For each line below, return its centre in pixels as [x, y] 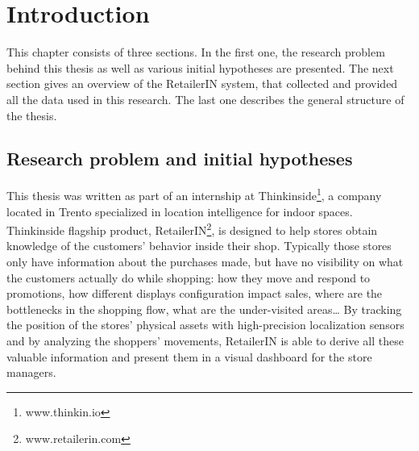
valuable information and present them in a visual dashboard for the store [189, 356]
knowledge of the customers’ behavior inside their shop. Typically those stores [199, 246]
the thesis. [32, 115]
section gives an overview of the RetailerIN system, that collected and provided [202, 84]
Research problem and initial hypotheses [180, 159]
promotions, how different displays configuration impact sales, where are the [195, 293]
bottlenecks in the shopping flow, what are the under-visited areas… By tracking [204, 309]
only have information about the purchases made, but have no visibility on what [205, 261]
